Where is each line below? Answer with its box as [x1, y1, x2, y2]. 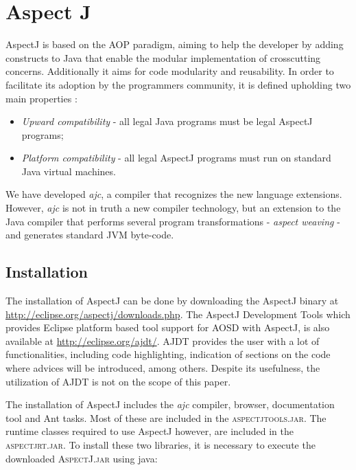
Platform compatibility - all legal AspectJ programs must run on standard [21, 150, 331, 165]
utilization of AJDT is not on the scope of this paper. [5, 374, 231, 388]
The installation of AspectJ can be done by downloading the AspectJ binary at [5, 293, 339, 308]
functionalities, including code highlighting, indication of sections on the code [5, 347, 331, 361]
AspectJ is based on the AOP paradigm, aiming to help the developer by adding [5, 37, 344, 52]
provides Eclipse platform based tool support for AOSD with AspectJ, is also [5, 320, 330, 335]
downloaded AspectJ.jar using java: [5, 451, 158, 465]
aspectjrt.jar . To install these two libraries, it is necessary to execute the [5, 437, 316, 451]
